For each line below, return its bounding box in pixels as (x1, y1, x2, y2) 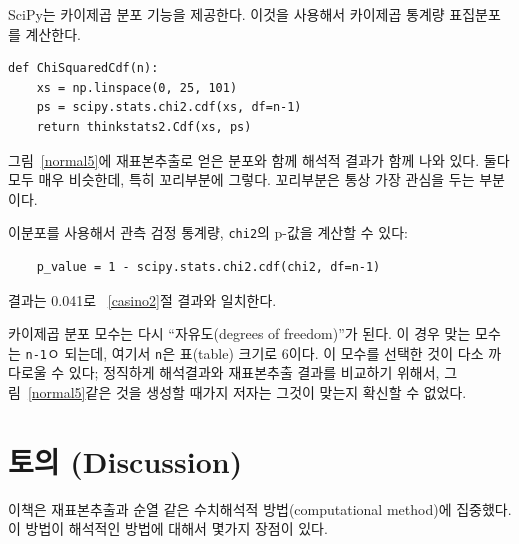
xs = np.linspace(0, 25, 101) (36, 80, 238, 95)
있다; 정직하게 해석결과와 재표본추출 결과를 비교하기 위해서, (68, 362, 440, 383)
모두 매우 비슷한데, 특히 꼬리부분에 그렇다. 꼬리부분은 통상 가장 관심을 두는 (8, 169, 475, 190)
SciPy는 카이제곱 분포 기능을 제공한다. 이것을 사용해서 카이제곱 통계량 (8, 4, 445, 24)
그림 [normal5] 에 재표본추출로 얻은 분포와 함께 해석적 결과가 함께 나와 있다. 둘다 (8, 149, 510, 170)
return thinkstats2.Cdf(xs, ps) (36, 119, 252, 134)
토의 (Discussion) (8, 440, 243, 481)
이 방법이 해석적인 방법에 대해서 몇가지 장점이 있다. (8, 518, 328, 539)
